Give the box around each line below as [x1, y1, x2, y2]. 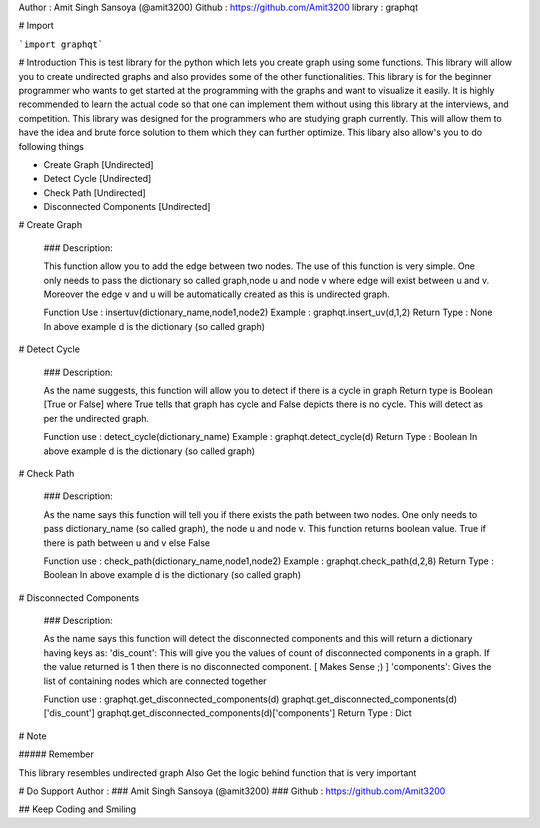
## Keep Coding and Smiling [18, 803, 137, 815]
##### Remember [18, 748, 94, 760]
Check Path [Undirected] [43, 186, 147, 199]
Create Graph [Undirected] [43, 158, 154, 170]
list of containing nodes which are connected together [43, 675, 267, 687]
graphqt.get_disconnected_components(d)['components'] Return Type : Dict [96, 707, 412, 719]
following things [18, 140, 85, 152]
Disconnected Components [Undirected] [43, 201, 211, 213]
